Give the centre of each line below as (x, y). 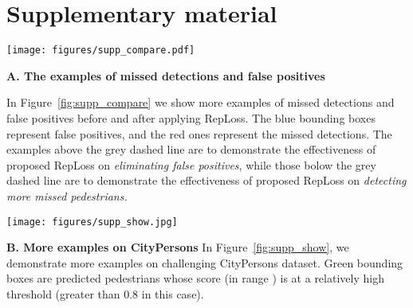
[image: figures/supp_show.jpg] (92, 222)
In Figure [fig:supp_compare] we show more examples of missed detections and (201, 102)
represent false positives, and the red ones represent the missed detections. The (199, 133)
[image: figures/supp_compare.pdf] (101, 51)
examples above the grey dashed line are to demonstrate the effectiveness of (191, 149)
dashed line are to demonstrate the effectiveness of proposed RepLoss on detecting (206, 180)
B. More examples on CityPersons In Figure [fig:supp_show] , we (178, 247)
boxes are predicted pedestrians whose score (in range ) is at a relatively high (195, 278)
